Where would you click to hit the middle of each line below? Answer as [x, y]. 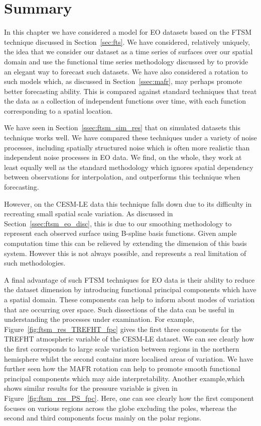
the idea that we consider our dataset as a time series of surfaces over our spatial [128, 52]
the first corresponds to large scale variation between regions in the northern [122, 348]
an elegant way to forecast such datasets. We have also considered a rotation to [126, 71]
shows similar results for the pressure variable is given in [91, 388]
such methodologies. [35, 263]
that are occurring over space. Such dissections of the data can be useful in [119, 309]
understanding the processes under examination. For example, [99, 319]
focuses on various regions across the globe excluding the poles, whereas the [120, 408]
